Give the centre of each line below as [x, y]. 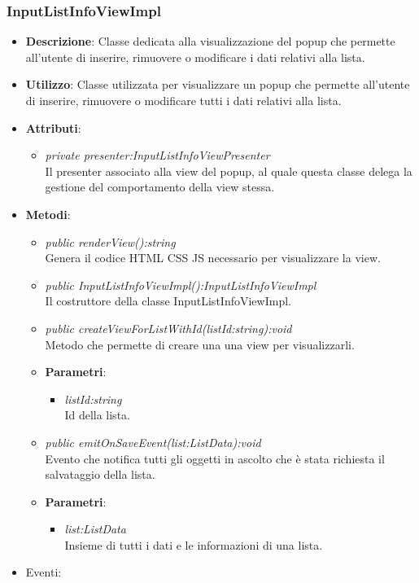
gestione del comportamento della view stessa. [160, 187]
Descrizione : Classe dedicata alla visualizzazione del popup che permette [210, 41]
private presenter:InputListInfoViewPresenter [157, 155]
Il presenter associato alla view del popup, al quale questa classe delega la [229, 171]
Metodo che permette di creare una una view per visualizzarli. [200, 344]
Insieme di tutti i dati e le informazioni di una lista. [194, 544]
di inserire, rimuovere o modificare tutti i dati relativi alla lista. [183, 100]
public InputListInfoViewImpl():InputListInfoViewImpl [181, 285]
